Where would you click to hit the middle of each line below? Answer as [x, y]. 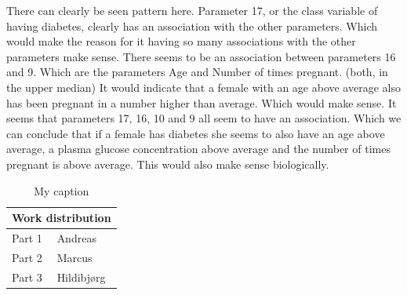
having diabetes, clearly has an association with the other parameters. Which [192, 25]
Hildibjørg [81, 277]
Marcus [74, 257]
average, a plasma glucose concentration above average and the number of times [198, 149]
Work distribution [62, 218]
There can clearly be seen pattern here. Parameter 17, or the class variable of [192, 10]
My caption [62, 190]
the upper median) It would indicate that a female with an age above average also [203, 87]
